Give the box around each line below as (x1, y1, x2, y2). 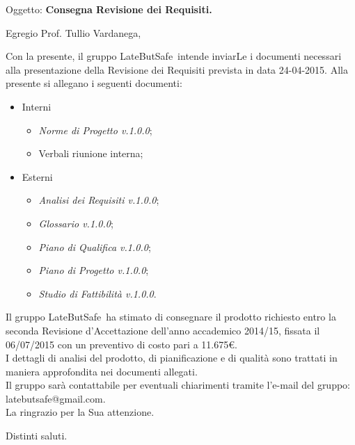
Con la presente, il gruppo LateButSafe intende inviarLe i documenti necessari (6, 49, 342, 63)
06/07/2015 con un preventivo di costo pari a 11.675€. (6, 337, 237, 351)
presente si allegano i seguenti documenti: (6, 76, 182, 90)
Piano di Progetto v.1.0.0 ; (38, 263, 149, 277)
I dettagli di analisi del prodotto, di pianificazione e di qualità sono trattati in (6, 350, 338, 365)
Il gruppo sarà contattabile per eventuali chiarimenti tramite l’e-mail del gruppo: (6, 378, 351, 392)
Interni (22, 99, 52, 113)
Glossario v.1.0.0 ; (38, 216, 113, 230)
